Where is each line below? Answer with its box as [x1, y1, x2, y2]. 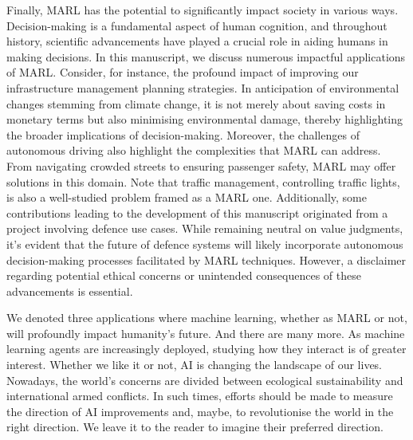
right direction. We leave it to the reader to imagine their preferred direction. [6, 418, 383, 435]
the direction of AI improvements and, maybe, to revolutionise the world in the [6, 403, 394, 419]
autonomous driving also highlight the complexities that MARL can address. [6, 142, 381, 159]
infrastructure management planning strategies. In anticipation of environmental [6, 79, 399, 96]
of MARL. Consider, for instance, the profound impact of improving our [6, 64, 359, 81]
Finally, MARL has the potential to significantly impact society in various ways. [6, 2, 399, 18]
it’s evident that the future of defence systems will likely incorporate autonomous [6, 235, 403, 252]
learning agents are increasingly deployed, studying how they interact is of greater [6, 340, 407, 357]
